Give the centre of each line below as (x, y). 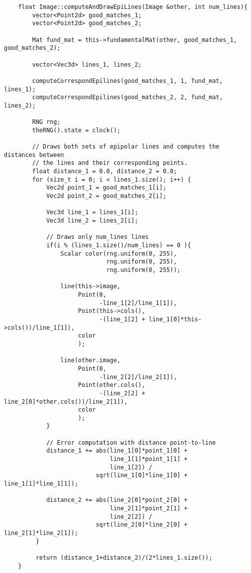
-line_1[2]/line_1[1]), (138, 303)
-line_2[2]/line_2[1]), (138, 377)
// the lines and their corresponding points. (110, 163)
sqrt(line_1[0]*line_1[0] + (142, 476)
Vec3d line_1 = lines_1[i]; (92, 212)
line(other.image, (90, 361)
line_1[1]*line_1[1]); (41, 484)
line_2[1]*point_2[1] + (149, 509)
